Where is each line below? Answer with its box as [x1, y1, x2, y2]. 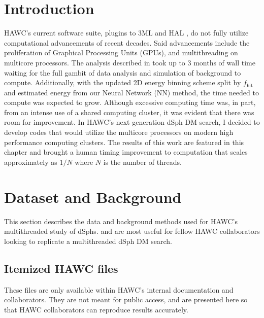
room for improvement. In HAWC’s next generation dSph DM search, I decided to [4, 117, 260, 127]
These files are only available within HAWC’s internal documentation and [4, 284, 234, 295]
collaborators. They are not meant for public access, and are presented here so [4, 294, 248, 305]
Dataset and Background [4, 186, 182, 207]
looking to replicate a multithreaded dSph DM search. [4, 235, 172, 246]
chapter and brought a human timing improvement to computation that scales [4, 147, 248, 157]
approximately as [4, 156, 57, 167]
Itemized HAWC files [4, 260, 118, 276]
